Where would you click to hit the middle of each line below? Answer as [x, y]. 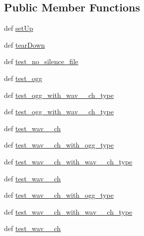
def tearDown [25, 44]
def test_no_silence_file [41, 61]
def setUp [19, 28]
